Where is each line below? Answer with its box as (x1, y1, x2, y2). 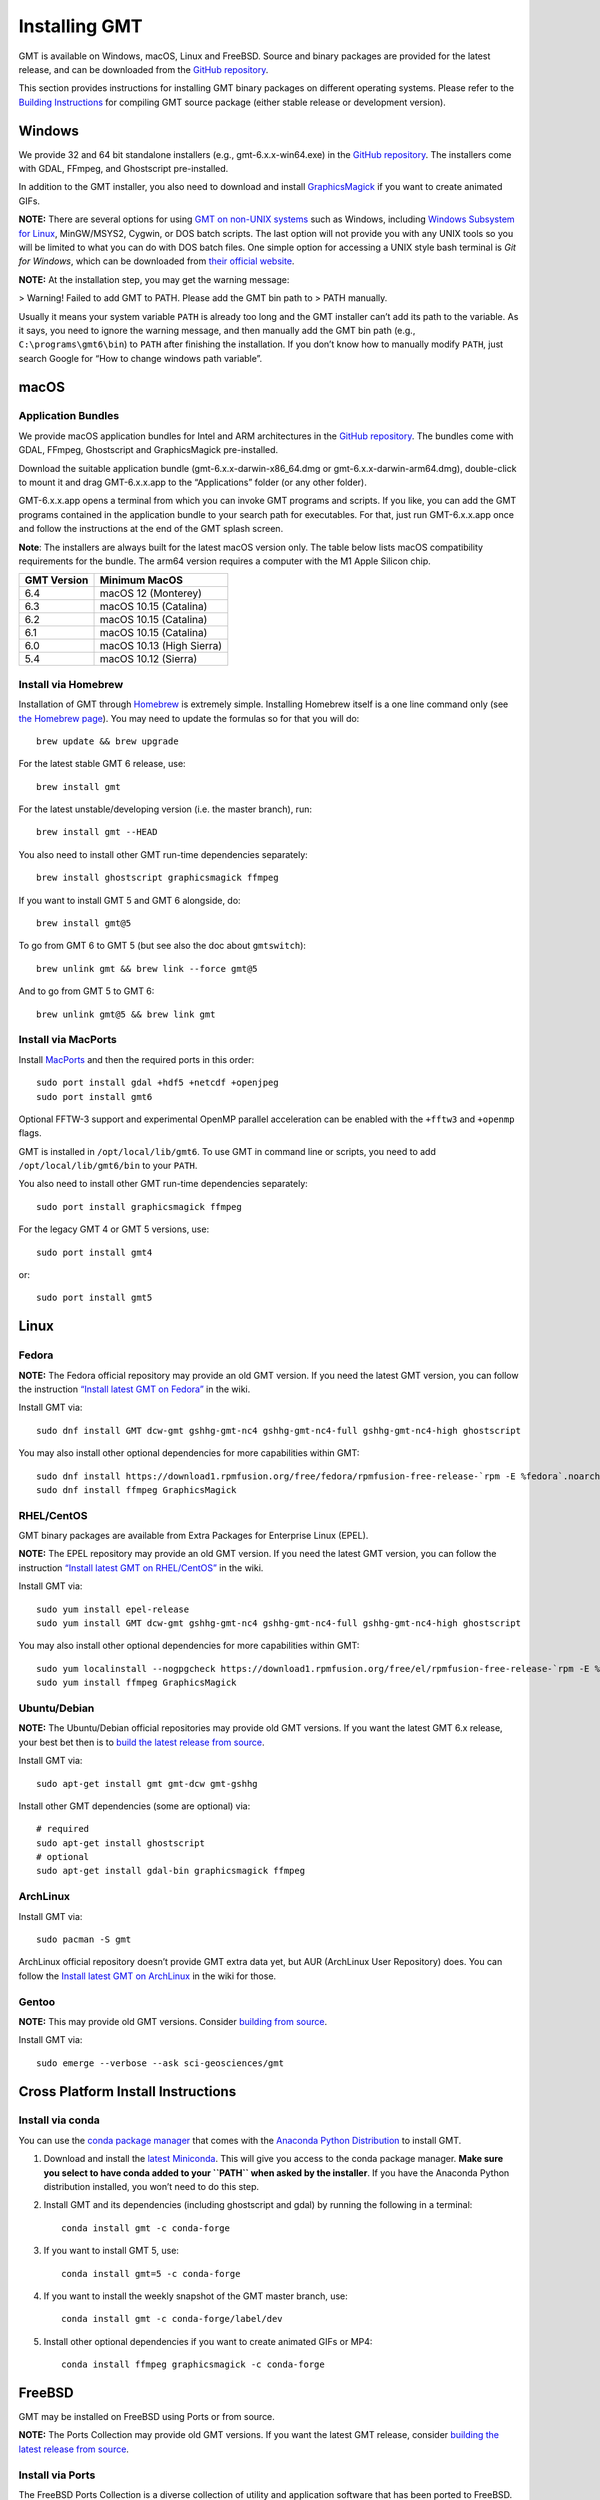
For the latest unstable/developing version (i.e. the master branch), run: (18, 803, 312, 815)
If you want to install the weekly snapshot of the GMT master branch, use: (43, 2290, 349, 2302)
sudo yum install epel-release (36, 1603, 190, 1615)
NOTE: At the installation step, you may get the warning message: (18, 273, 290, 285)
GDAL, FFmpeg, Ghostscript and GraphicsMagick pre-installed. (18, 444, 279, 456)
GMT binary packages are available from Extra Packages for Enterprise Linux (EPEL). (18, 1530, 369, 1542)
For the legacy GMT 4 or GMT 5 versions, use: (18, 1223, 210, 1235)
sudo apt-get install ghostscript (36, 1837, 205, 1849)
